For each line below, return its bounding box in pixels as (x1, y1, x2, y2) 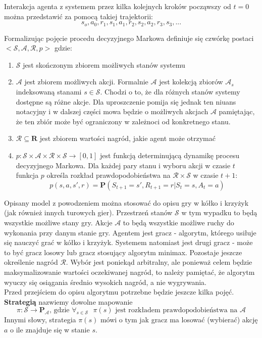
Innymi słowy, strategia (4, 314, 76, 325)
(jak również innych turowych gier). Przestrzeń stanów (4, 207, 173, 218)
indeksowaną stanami (16, 86, 82, 97)
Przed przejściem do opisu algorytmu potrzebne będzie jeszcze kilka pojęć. (4, 286, 234, 297)
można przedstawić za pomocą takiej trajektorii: (4, 11, 153, 21)
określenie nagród (4, 257, 58, 267)
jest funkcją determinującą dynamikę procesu (100, 150, 239, 160)
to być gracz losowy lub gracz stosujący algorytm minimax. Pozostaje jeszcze (4, 247, 242, 257)
